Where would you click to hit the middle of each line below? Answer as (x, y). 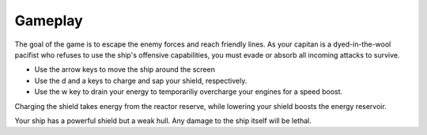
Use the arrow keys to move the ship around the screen (125, 69)
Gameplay (49, 21)
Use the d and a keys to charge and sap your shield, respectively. (141, 81)
